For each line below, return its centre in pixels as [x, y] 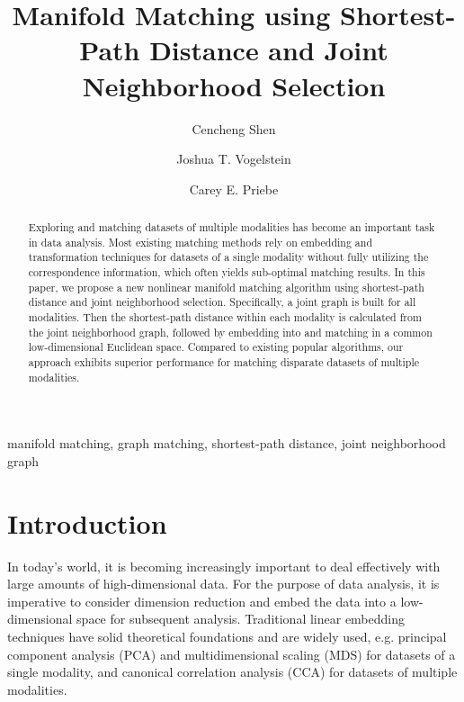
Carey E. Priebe [234, 189]
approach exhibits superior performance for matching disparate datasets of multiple [224, 361]
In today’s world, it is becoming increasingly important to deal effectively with [224, 566]
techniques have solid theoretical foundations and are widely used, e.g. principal [227, 636]
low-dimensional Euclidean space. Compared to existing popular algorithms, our [216, 347]
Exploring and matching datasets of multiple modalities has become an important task [232, 227]
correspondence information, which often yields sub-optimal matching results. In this [227, 272]
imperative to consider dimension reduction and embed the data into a [202, 601]
